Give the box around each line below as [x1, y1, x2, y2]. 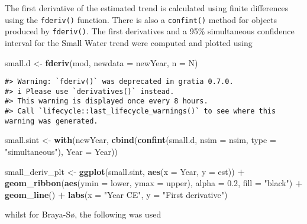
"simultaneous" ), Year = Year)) [5, 145, 118, 157]
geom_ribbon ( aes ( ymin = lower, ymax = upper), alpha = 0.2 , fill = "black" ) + [5, 177, 303, 189]
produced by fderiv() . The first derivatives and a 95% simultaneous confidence [5, 25, 295, 37]
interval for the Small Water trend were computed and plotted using [5, 36, 253, 48]
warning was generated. [5, 116, 98, 125]
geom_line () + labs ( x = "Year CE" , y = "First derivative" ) [5, 188, 228, 200]
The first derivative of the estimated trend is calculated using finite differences [5, 2, 289, 14]
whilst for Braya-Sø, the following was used [5, 208, 161, 220]
